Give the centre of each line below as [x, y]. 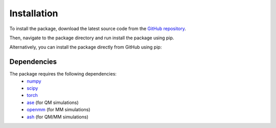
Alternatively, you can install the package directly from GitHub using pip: [86, 47]
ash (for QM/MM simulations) [58, 117]
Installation [34, 13]
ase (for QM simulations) [53, 103]
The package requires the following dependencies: [63, 74]
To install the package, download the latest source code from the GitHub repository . [98, 29]
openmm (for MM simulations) [59, 110]
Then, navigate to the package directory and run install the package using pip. [92, 38]
